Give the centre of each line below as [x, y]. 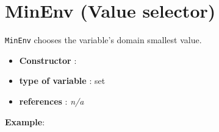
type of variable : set [62, 81]
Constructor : [48, 60]
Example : [25, 121]
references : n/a [52, 101]
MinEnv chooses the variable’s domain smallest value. [103, 40]
